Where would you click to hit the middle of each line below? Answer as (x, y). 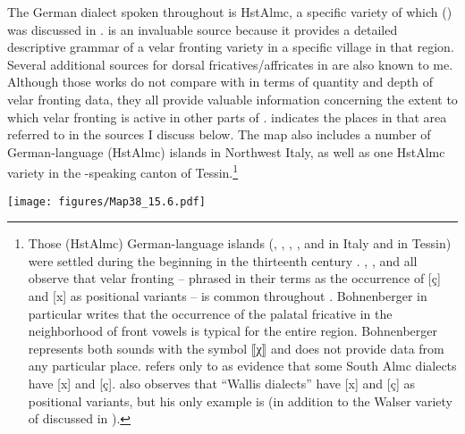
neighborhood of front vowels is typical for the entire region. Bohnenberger (233, 331)
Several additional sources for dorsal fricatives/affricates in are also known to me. (230, 64)
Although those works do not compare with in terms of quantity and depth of (220, 82)
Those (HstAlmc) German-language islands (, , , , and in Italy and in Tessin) (240, 243)
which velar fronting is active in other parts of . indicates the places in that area (227, 117)
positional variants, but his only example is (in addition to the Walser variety (241, 401)
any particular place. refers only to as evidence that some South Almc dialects (242, 366)
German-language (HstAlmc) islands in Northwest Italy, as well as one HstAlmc (226, 151)
